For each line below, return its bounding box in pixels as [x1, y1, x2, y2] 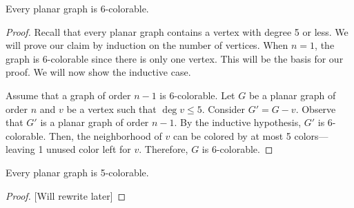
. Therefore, [139, 142, 188, 156]
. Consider [201, 101, 246, 116]
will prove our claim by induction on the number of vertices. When [6, 38, 288, 52]
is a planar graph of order [40, 115, 149, 129]
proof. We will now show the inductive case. [6, 65, 191, 79]
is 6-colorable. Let [159, 87, 235, 102]
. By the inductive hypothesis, [174, 115, 302, 129]
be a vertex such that [66, 101, 157, 116]
